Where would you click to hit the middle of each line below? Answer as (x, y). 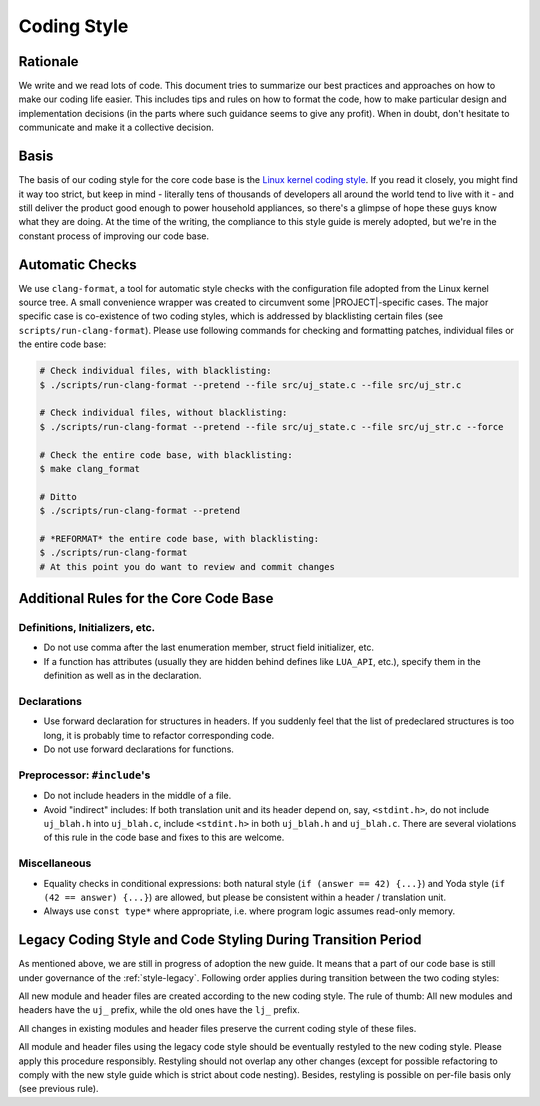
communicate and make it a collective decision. (116, 127)
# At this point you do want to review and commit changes (187, 566)
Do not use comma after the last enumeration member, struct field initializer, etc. (209, 647)
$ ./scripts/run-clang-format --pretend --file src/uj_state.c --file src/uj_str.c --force (271, 426)
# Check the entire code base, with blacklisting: (166, 454)
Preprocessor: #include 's (84, 775)
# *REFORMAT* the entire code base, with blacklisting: (179, 538)
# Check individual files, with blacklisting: (155, 371)
